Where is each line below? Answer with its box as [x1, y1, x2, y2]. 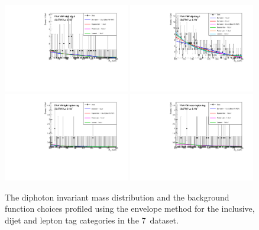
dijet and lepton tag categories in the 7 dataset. [5, 214, 179, 226]
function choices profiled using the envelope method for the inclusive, [5, 202, 255, 215]
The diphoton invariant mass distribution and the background [5, 190, 229, 203]
